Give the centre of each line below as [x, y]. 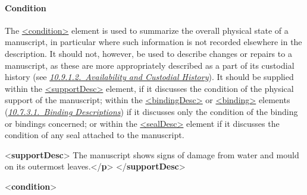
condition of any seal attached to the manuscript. [95, 135]
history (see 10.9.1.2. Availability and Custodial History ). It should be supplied [149, 77]
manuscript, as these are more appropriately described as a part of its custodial [150, 65]
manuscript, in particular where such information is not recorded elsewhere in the [153, 42]
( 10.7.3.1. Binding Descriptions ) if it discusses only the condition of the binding [151, 111]
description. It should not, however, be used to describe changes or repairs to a [148, 53]
